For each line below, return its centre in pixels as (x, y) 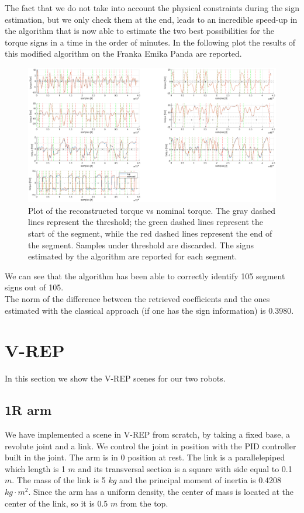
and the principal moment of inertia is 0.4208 (201, 480)
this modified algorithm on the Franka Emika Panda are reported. (123, 53)
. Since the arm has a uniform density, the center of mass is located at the (161, 492)
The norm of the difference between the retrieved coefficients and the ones (137, 298)
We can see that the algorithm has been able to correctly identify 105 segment (145, 275)
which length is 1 (35, 468)
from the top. (144, 503)
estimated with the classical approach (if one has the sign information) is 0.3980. (149, 310)
